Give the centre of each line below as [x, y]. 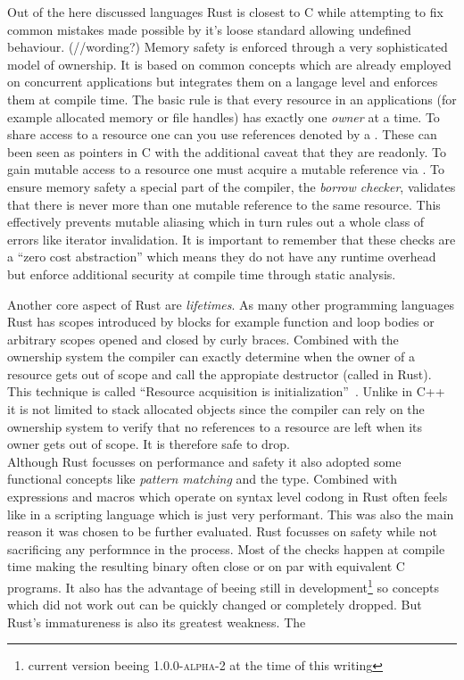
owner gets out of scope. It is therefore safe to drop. [149, 444]
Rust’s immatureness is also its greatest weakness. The [157, 622]
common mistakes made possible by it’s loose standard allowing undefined [209, 29]
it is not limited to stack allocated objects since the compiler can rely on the [216, 409]
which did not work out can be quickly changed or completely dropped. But [215, 605]
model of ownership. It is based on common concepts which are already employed [229, 64]
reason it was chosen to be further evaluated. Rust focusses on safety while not [222, 531]
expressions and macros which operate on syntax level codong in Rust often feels [228, 497]
